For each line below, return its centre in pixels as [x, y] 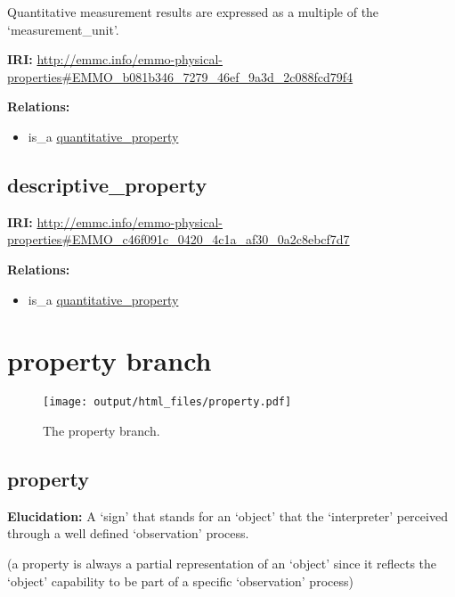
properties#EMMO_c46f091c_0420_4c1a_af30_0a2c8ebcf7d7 [179, 239]
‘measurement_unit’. [63, 29]
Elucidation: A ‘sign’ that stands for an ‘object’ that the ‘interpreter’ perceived [227, 515]
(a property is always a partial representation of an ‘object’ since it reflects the [222, 563]
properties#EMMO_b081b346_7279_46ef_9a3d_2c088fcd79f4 [180, 76]
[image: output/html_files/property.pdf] [167, 402]
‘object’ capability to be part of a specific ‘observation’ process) [180, 581]
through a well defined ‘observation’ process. [128, 533]
